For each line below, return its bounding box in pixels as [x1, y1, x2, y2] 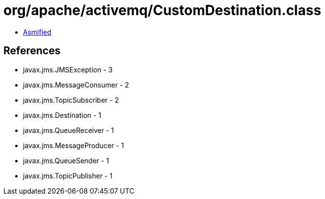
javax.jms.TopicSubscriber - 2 [23, 95, 119, 104]
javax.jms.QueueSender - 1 [23, 156, 109, 165]
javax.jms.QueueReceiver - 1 [23, 126, 114, 134]
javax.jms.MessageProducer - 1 [23, 141, 124, 150]
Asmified [23, 27, 52, 36]
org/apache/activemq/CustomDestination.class [3, 2, 322, 19]
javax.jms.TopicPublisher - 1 [23, 171, 112, 180]
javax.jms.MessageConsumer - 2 [23, 80, 129, 89]
